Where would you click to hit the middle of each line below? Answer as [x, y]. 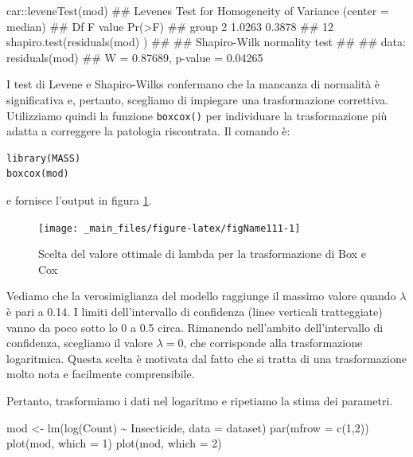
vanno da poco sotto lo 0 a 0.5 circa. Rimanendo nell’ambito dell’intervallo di [195, 327]
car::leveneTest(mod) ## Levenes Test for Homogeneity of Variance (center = [198, 10]
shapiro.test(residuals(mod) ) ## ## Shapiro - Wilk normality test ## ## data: [206, 42]
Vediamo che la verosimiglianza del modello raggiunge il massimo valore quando [201, 296]
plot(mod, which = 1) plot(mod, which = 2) [114, 443]
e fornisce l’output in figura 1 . [79, 200]
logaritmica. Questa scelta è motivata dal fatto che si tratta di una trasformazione [206, 358]
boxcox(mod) [38, 174]
